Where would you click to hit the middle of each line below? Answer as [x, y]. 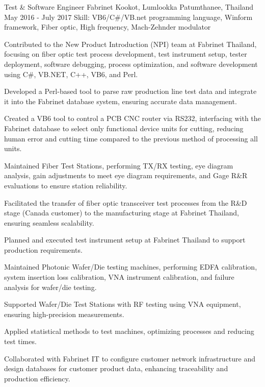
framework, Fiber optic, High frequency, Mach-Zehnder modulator [108, 27]
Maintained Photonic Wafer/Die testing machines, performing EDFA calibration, [131, 267]
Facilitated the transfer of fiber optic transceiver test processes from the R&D [126, 202]
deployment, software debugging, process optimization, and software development [131, 64]
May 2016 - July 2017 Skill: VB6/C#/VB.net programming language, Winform [128, 17]
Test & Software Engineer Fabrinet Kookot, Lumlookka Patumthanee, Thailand [129, 7]
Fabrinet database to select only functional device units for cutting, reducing [124, 128]
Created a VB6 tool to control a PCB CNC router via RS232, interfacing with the [132, 118]
